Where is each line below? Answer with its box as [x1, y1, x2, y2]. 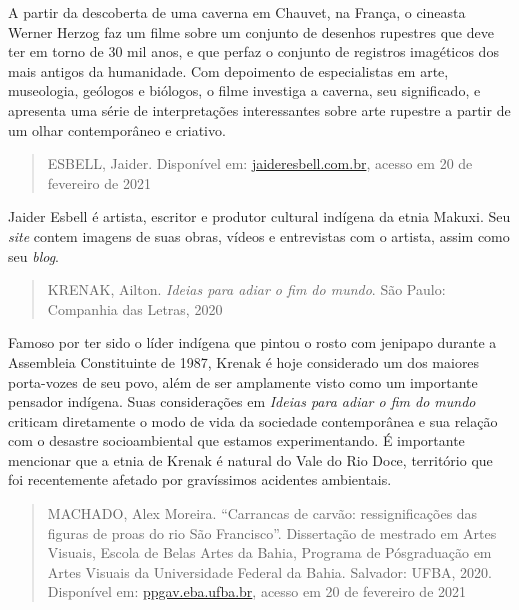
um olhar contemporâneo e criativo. [8, 119, 226, 140]
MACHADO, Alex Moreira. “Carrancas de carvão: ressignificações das [47, 503, 478, 524]
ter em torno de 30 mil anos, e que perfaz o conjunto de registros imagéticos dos [8, 41, 499, 62]
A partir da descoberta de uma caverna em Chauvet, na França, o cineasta [8, 2, 466, 22]
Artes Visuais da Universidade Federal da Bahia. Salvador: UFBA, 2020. [47, 561, 493, 582]
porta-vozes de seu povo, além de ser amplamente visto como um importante [8, 371, 478, 392]
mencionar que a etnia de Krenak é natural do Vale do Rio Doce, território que [8, 449, 493, 470]
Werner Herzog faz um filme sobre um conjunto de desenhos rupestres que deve [8, 21, 494, 42]
